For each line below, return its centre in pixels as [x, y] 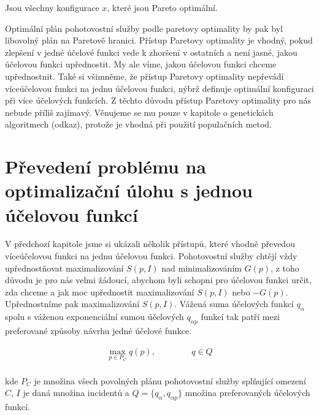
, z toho [285, 268]
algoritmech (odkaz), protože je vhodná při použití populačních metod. [138, 124]
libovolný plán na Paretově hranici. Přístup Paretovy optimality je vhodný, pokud [159, 40]
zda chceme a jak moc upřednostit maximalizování [100, 291]
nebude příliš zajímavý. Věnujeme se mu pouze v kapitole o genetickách [139, 112]
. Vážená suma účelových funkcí [234, 304]
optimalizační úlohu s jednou [129, 190]
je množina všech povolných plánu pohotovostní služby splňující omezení [170, 380]
